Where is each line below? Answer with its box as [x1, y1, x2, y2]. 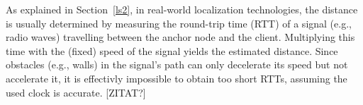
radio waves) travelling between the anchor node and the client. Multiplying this [6, 30, 355, 44]
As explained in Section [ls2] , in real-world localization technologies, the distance [6, 2, 358, 16]
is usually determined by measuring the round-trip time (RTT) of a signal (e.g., [6, 16, 352, 30]
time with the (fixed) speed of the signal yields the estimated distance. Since [6, 43, 338, 58]
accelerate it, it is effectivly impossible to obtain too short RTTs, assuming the [6, 70, 347, 85]
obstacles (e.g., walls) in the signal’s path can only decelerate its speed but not [6, 57, 348, 72]
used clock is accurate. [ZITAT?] [6, 85, 146, 99]
